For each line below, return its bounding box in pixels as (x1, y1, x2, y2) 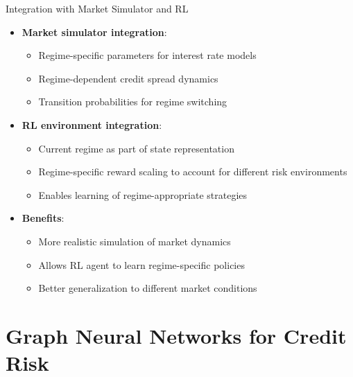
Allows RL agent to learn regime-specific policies (38, 257, 245, 272)
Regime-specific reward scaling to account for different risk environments (38, 164, 347, 179)
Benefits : (21, 211, 64, 225)
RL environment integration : (21, 117, 162, 132)
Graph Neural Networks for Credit (6, 321, 347, 349)
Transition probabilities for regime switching (38, 94, 227, 109)
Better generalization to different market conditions (38, 281, 257, 295)
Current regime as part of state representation (38, 141, 234, 155)
